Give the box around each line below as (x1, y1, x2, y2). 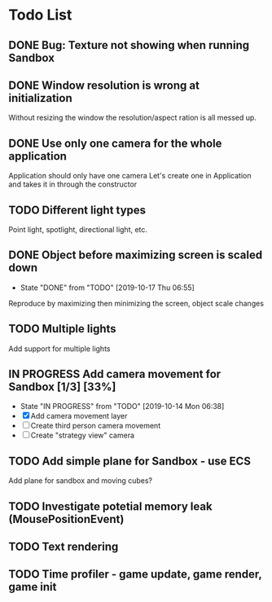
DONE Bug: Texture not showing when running (8, 38, 250, 52)
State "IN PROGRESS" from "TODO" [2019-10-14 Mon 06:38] (20, 402, 225, 411)
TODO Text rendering (8, 540, 119, 554)
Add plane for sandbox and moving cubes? (8, 476, 153, 486)
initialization (8, 91, 72, 105)
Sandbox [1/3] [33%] (8, 380, 116, 394)
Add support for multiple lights (8, 344, 111, 354)
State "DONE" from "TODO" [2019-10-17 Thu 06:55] (20, 283, 195, 292)
